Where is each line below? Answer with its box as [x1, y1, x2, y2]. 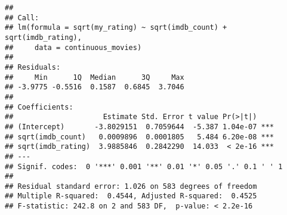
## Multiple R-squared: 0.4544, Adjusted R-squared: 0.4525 [5, 192, 257, 201]
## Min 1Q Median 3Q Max [5, 73, 184, 82]
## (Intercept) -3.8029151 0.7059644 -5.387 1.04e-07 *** [5, 122, 274, 131]
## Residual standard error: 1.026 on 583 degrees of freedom [5, 182, 257, 191]
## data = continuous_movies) [5, 43, 142, 52]
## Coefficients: [5, 102, 73, 111]
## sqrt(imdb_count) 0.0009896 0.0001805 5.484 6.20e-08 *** [5, 132, 274, 141]
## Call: [5, 13, 39, 22]
